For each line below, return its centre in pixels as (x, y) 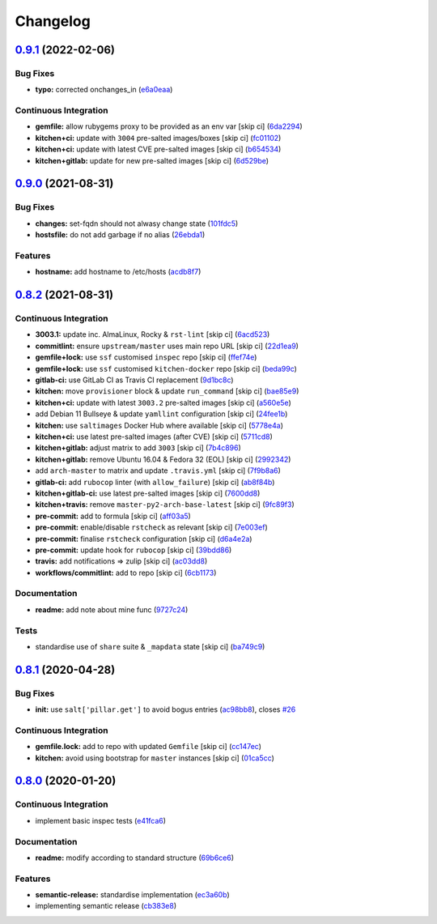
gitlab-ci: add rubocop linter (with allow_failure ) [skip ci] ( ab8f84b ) (155, 482)
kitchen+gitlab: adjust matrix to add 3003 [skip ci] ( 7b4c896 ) (138, 448)
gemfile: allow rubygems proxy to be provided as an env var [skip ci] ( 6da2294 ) (169, 126)
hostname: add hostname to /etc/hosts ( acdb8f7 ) (118, 272)
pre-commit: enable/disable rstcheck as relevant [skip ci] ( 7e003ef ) (151, 527)
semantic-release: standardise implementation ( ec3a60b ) (132, 895)
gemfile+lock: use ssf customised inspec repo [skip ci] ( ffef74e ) (146, 357)
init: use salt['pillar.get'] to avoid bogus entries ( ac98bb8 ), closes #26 (165, 709)
